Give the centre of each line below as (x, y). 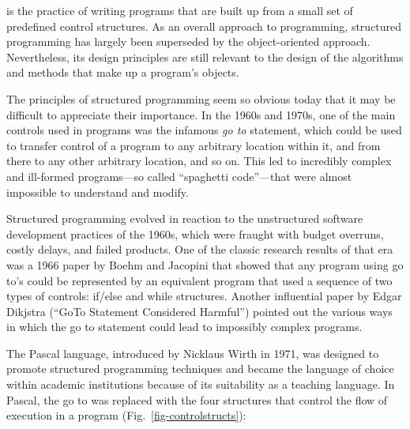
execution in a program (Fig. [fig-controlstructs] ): (126, 415)
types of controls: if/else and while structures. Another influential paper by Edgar (204, 296)
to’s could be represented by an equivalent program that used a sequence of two (199, 280)
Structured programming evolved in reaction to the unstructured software (185, 218)
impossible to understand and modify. (98, 192)
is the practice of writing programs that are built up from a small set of (180, 10)
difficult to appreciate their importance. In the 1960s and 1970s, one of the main (201, 114)
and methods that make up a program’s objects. (123, 72)
